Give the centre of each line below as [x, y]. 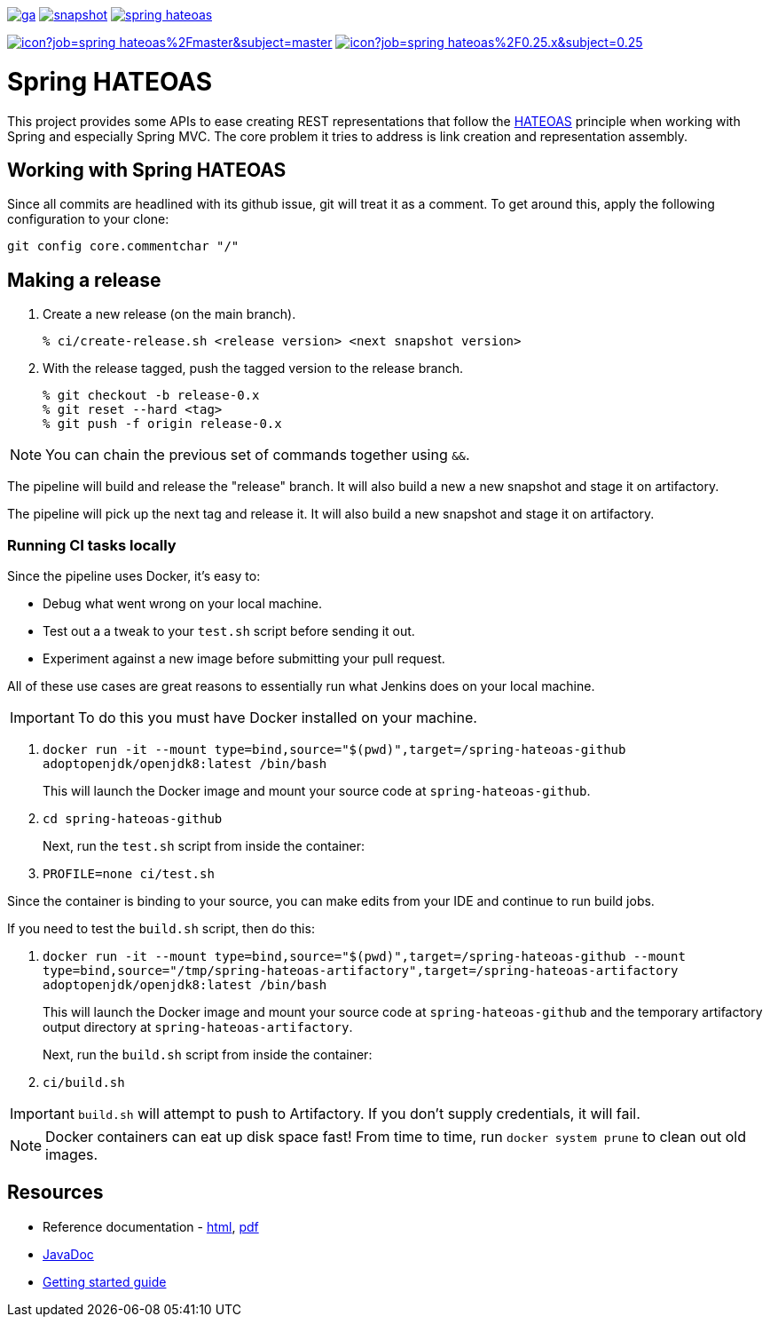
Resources [55, 1193]
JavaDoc [68, 1254]
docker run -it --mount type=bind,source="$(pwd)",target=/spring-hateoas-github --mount [364, 956]
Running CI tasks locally [92, 545]
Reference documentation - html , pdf [151, 1226]
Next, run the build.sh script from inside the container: [208, 1054]
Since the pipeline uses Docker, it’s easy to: [134, 575]
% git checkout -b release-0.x [151, 396]
